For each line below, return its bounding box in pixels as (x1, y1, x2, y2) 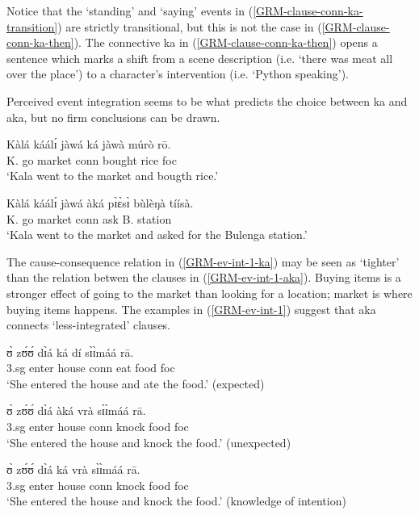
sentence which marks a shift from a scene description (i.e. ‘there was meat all (6, 49, 393, 66)
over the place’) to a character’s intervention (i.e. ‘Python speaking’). (6, 65, 350, 82)
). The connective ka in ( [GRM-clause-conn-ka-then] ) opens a (73, 34, 378, 51)
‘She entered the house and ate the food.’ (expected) (6, 375, 265, 391)
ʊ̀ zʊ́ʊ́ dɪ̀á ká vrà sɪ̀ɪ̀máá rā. (6, 461, 140, 478)
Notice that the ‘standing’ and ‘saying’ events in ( (6, 2, 253, 19)
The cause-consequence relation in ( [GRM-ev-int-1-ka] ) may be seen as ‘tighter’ (6, 253, 400, 270)
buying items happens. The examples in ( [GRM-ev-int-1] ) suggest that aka (6, 300, 376, 317)
